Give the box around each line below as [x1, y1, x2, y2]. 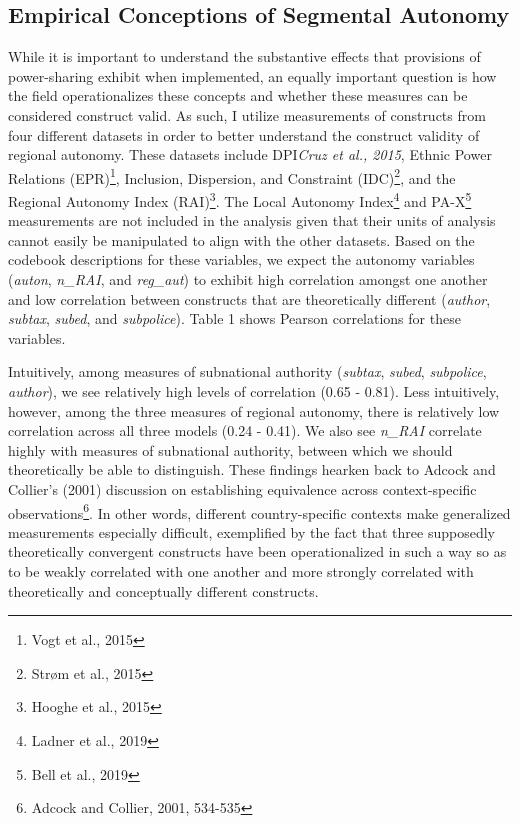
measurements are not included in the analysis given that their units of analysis [8, 210, 496, 231]
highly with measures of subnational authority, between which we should [8, 439, 453, 460]
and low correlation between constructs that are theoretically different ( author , [8, 288, 491, 309]
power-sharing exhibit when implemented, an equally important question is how [8, 65, 497, 86]
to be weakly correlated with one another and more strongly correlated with [8, 561, 474, 582]
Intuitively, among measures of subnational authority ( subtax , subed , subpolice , [8, 361, 487, 382]
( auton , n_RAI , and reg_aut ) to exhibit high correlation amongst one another [8, 269, 488, 290]
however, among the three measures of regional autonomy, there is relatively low [8, 400, 500, 421]
